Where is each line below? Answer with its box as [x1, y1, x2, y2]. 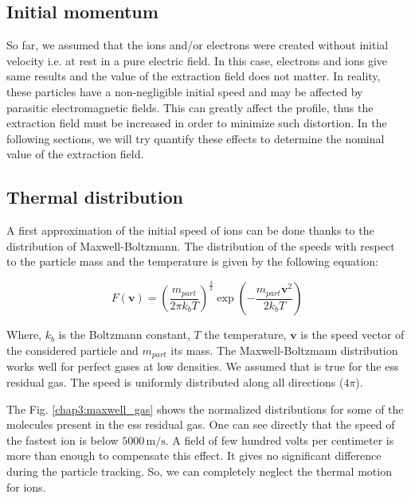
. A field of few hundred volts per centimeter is [165, 431, 394, 448]
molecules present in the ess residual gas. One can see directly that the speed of [6, 416, 395, 433]
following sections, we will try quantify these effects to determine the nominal [6, 130, 385, 146]
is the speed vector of [300, 326, 405, 343]
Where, [6, 326, 41, 343]
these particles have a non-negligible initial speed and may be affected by [6, 83, 363, 99]
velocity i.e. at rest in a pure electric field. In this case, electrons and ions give [6, 52, 388, 68]
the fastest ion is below [6, 431, 119, 448]
